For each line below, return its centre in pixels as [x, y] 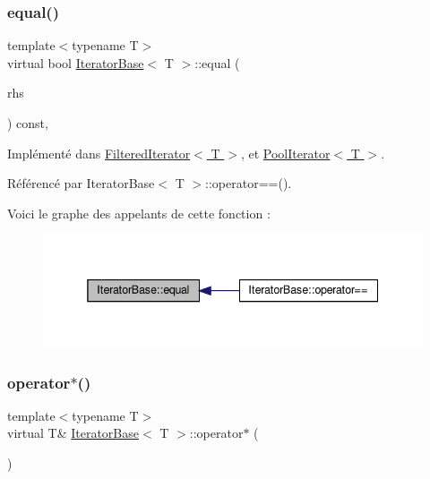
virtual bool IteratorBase [76, 62]
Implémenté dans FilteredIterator [99, 153]
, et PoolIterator [285, 153]
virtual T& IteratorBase [73, 433]
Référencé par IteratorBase [81, 183]
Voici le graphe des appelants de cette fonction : [139, 213]
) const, [28, 123]
